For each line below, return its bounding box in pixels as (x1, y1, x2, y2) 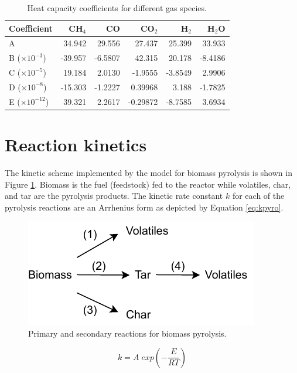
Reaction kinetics (5, 133, 147, 157)
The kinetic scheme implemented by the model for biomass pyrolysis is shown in (5, 167, 292, 179)
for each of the (232, 189, 285, 202)
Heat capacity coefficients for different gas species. (27, 2, 207, 13)
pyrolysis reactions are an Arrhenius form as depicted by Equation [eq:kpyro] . (5, 201, 284, 213)
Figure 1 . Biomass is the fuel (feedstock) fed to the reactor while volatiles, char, (5, 178, 291, 190)
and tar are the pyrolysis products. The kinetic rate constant (5, 189, 223, 202)
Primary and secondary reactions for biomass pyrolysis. (28, 327, 227, 339)
